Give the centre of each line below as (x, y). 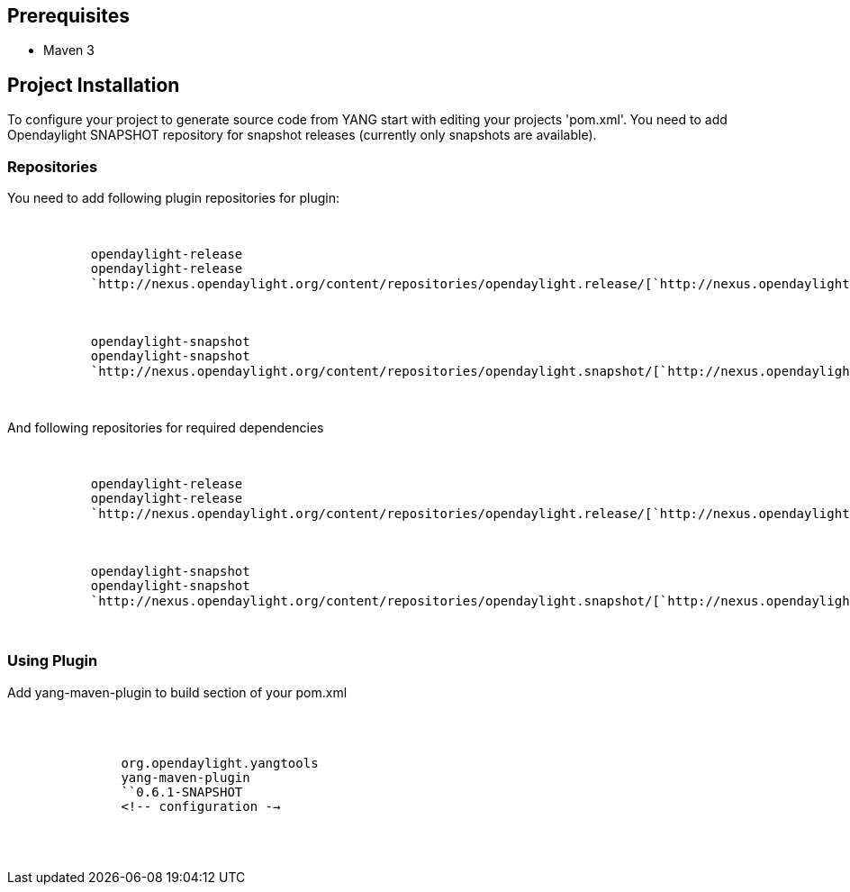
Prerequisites (68, 16)
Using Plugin (53, 661)
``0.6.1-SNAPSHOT (182, 792)
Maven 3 (69, 50)
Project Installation (94, 85)
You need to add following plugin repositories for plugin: (173, 198)
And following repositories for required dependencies (166, 428)
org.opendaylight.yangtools (220, 763)
